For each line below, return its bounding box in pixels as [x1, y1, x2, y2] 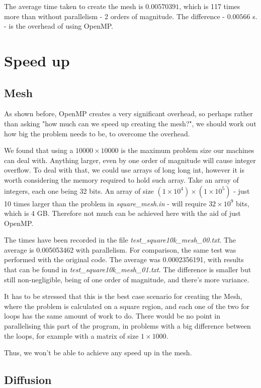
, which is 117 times [179, 1, 240, 11]
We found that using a [4, 145, 73, 156]
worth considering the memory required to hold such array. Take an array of [4, 174, 239, 185]
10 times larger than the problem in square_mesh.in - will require [4, 198, 207, 208]
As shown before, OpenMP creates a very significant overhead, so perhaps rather [4, 108, 253, 119]
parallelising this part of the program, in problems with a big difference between [4, 321, 251, 331]
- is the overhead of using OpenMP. [4, 21, 114, 31]
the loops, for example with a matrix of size [4, 330, 139, 341]
